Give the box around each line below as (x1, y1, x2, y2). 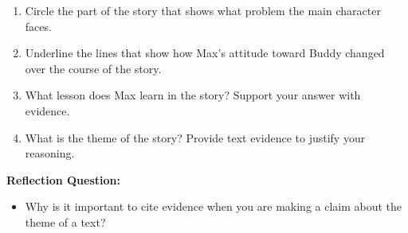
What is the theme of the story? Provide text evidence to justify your (25, 129, 366, 146)
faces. (25, 17, 52, 34)
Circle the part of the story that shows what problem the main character (25, 2, 381, 18)
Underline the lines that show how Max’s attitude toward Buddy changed (25, 45, 385, 61)
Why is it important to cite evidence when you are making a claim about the (25, 198, 402, 215)
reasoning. (25, 145, 75, 161)
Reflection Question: (6, 171, 120, 188)
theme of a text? (25, 213, 106, 230)
